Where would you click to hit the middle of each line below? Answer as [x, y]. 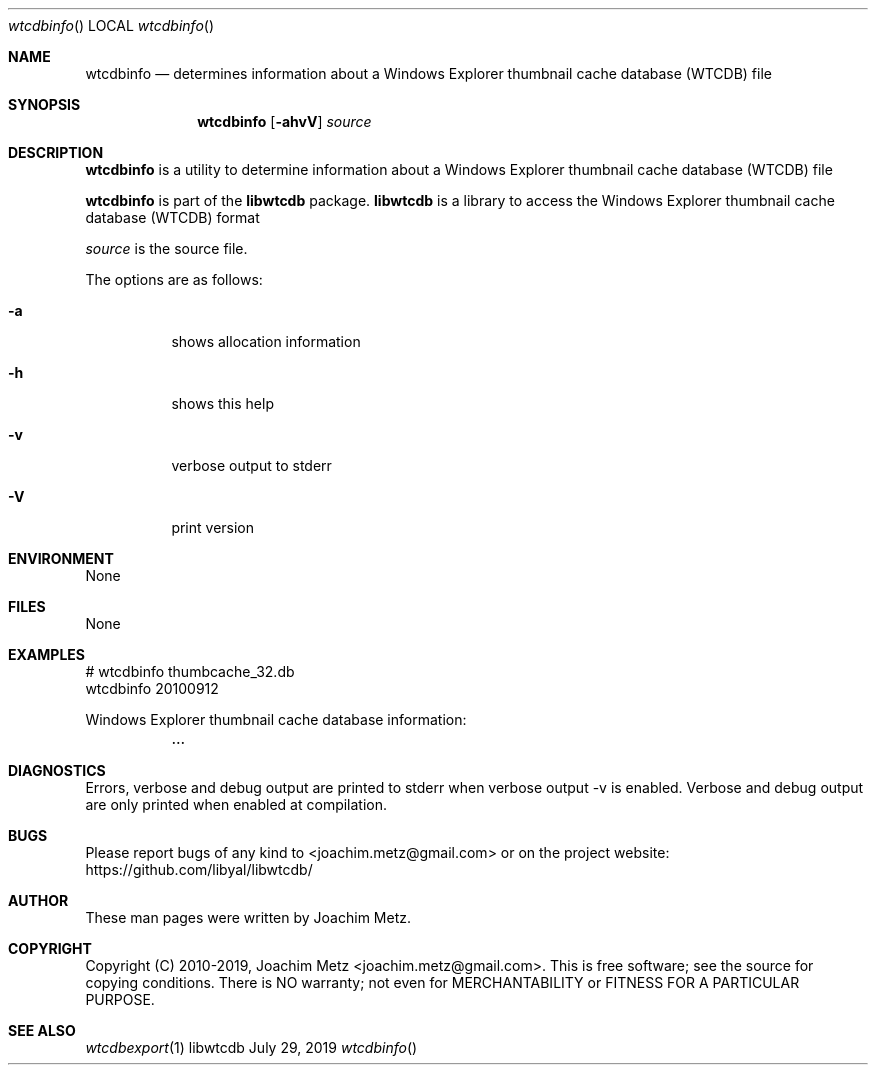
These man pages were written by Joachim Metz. [248, 917]
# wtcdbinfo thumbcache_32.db [190, 671]
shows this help [222, 403]
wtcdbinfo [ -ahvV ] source [284, 121]
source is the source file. [166, 248]
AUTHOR [38, 900]
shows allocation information [266, 341]
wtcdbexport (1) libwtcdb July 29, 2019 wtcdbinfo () [251, 1047]
